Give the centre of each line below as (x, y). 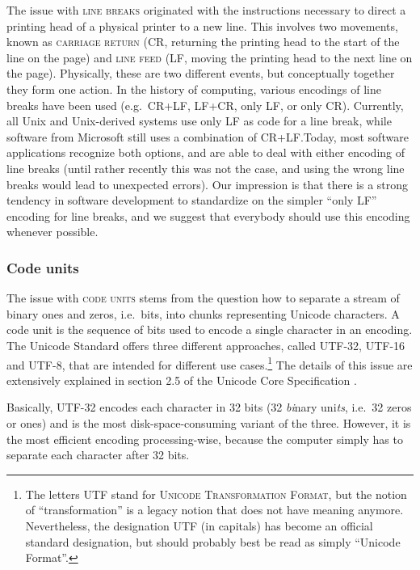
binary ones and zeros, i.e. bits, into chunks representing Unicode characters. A (203, 313)
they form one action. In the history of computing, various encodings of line (194, 89)
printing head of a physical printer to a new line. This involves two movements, (202, 25)
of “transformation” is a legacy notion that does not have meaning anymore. (214, 510)
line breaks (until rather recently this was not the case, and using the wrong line (206, 168)
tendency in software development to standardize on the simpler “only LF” (192, 200)
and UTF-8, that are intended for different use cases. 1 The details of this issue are (210, 363)
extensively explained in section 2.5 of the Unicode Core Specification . (182, 380)
